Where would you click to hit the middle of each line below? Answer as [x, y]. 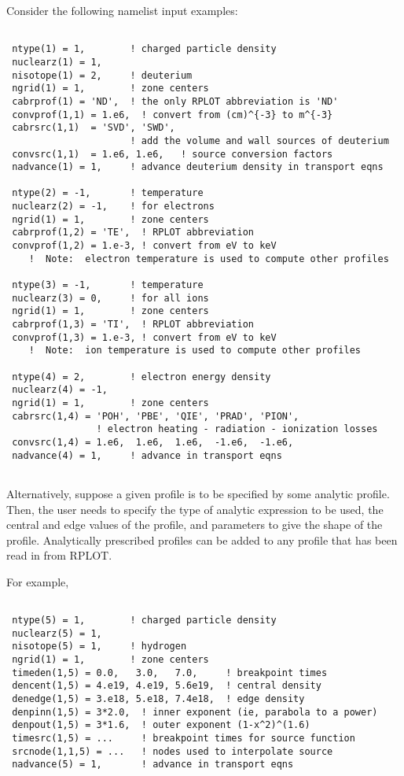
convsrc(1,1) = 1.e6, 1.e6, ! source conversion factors [173, 154]
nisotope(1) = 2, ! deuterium [102, 75]
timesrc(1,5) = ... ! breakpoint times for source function [184, 739]
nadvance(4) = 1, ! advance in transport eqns [147, 455]
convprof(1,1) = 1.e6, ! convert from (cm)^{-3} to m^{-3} [173, 115]
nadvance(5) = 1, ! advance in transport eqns [153, 765]
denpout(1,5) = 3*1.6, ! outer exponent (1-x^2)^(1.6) [161, 725]
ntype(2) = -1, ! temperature [108, 193]
